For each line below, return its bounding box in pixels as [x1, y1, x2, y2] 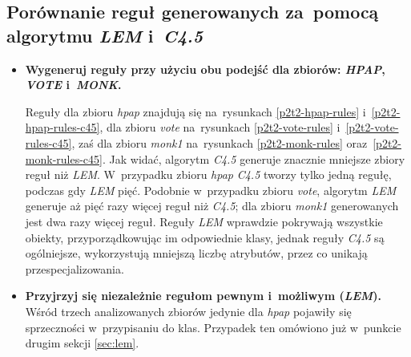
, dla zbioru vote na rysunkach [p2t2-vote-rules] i [99, 119, 340, 136]
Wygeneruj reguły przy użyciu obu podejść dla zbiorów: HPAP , [25, 60, 385, 77]
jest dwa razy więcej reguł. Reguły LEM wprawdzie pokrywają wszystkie [25, 213, 383, 229]
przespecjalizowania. [25, 260, 124, 277]
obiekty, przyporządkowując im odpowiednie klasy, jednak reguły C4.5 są [25, 229, 385, 245]
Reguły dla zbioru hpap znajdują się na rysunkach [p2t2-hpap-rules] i [25, 103, 366, 120]
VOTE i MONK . [25, 76, 122, 93]
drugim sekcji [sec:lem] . [25, 335, 139, 351]
